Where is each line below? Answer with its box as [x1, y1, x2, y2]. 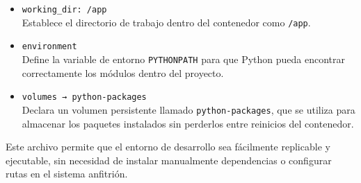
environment [22, 42, 77, 52]
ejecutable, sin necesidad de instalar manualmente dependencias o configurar [6, 152, 332, 167]
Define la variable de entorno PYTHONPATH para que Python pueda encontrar [22, 51, 346, 66]
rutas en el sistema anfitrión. [6, 166, 128, 181]
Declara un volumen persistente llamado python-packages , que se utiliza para [22, 102, 355, 116]
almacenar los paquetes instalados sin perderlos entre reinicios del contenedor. [22, 116, 354, 130]
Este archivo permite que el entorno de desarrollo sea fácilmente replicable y [6, 139, 330, 154]
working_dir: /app [22, 5, 107, 15]
